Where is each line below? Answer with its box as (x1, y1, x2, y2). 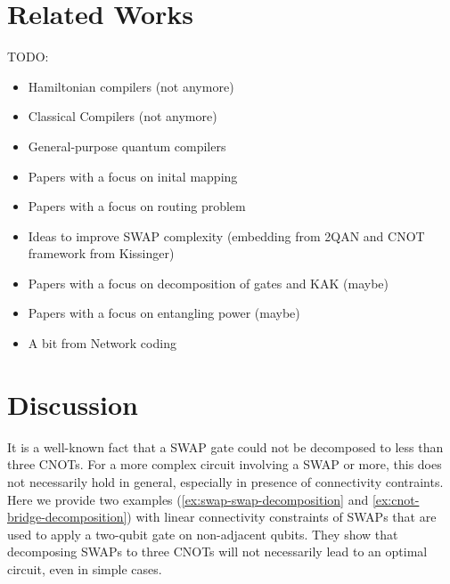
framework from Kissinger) (28, 244, 175, 263)
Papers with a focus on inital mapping (28, 166, 238, 185)
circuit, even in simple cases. (7, 559, 162, 578)
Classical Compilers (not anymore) (28, 107, 217, 126)
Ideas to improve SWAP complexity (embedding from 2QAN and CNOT (28, 226, 425, 245)
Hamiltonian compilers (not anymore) (28, 77, 234, 95)
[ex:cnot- (372, 490, 420, 508)
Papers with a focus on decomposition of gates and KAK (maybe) (28, 273, 389, 292)
